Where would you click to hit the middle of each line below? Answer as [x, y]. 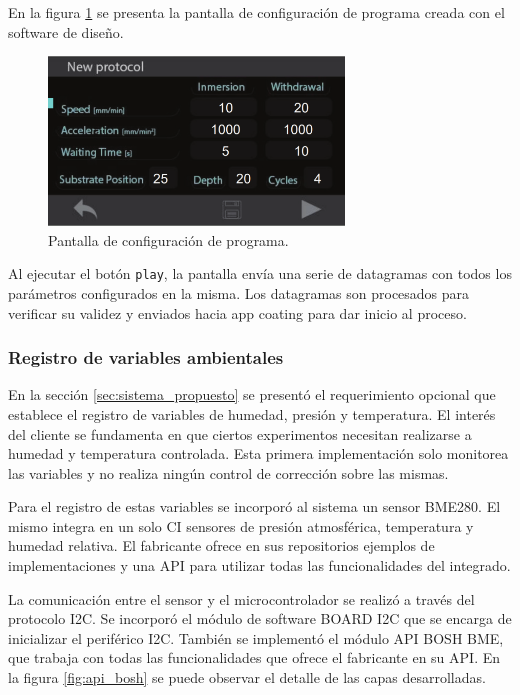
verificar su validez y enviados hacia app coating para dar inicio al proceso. [237, 312]
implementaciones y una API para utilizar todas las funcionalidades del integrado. [259, 565]
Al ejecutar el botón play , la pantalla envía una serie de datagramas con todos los [260, 273]
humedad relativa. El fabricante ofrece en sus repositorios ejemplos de [221, 545]
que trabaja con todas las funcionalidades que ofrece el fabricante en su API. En [254, 657]
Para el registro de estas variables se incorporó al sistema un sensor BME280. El [254, 506]
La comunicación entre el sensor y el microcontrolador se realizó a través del [241, 598]
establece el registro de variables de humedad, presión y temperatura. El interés [252, 413]
